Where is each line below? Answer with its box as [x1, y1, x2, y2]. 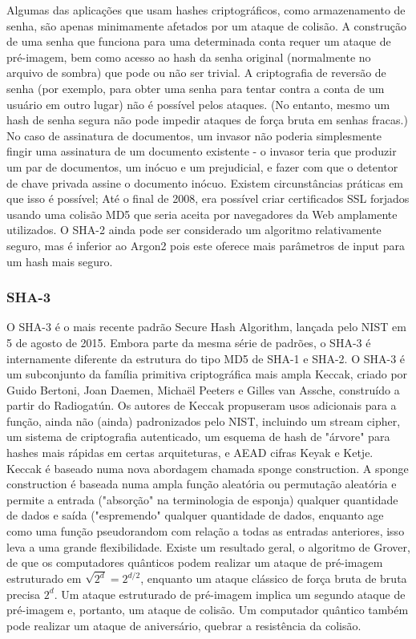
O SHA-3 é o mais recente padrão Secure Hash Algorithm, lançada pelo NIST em [6, 318, 406, 335]
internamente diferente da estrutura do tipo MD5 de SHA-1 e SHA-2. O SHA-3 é [6, 350, 406, 366]
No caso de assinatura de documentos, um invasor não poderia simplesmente [6, 127, 382, 144]
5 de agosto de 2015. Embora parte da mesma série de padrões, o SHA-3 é [6, 334, 371, 350]
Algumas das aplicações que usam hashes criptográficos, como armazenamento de [6, 2, 406, 18]
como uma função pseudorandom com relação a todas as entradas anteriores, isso [6, 523, 405, 540]
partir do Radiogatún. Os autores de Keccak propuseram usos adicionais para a [6, 397, 397, 414]
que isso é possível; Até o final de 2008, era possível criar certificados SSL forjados [6, 190, 410, 207]
